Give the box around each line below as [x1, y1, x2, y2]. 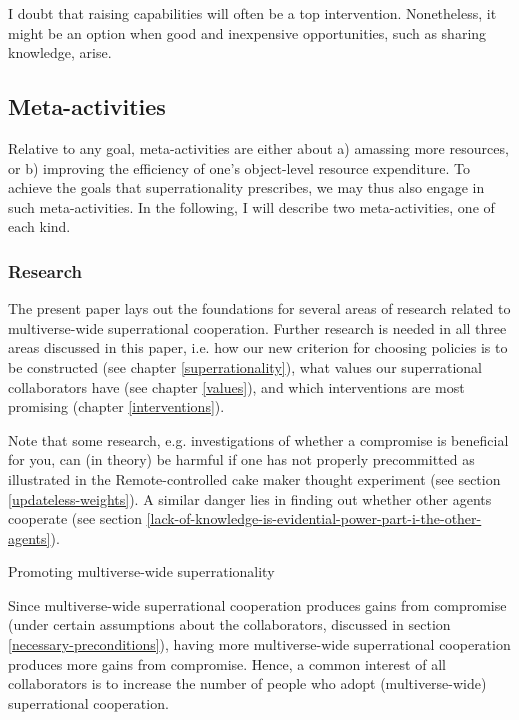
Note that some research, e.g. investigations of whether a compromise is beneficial [8, 429, 509, 450]
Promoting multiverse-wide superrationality [8, 561, 275, 582]
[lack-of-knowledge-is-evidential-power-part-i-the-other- [146, 508, 482, 529]
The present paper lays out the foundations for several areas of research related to [8, 298, 511, 319]
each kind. [8, 216, 71, 237]
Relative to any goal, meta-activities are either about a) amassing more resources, [8, 137, 509, 158]
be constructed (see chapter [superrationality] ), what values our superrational [8, 356, 482, 377]
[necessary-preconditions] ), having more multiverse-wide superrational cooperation [8, 634, 511, 655]
